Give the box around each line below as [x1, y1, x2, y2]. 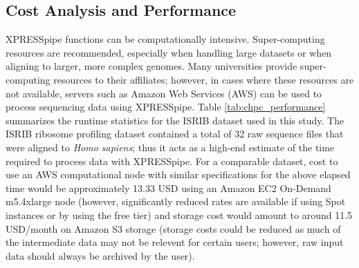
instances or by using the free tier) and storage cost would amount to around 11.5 [6, 207, 353, 222]
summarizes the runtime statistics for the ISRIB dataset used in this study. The [6, 113, 344, 127]
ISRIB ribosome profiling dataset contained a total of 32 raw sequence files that [6, 126, 344, 141]
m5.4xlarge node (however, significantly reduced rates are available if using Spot [6, 194, 346, 209]
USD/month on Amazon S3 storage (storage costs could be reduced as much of [6, 221, 341, 236]
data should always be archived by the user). [6, 248, 195, 262]
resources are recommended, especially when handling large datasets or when [6, 45, 332, 59]
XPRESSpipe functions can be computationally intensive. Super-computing [6, 32, 325, 46]
